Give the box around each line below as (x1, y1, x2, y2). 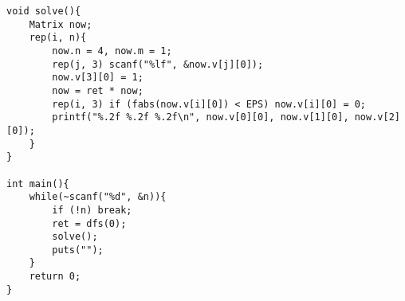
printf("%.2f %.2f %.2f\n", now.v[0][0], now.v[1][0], (52, 111, 349, 123)
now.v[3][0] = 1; (52, 72, 144, 84)
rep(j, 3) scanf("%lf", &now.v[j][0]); (52, 58, 264, 70)
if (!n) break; (52, 204, 132, 216)
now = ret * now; (52, 84, 144, 96)
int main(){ (6, 178, 69, 190)
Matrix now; (29, 18, 92, 30)
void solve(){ (6, 6, 81, 17)
